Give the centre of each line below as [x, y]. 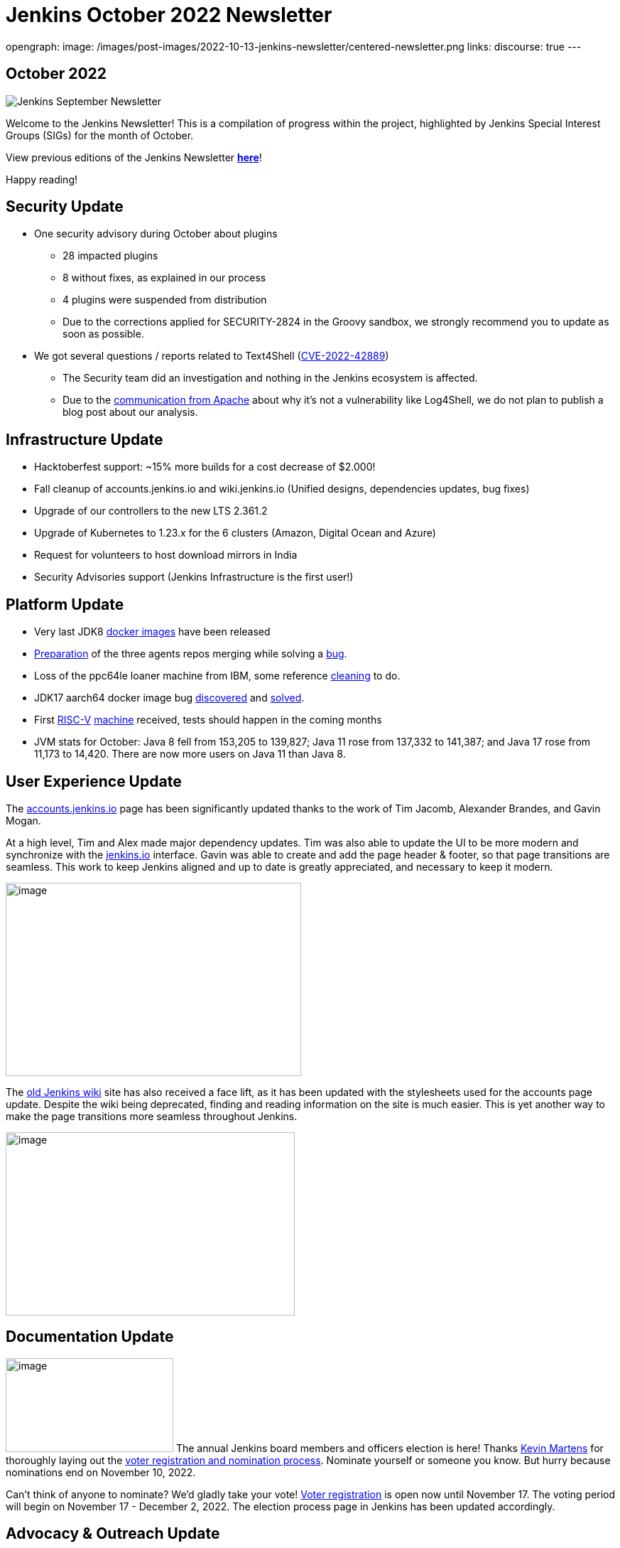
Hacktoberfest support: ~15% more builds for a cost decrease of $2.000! [205, 467]
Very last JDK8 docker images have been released [152, 632]
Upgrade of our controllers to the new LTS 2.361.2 [151, 511]
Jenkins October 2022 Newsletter [169, 15]
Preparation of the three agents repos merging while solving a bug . [191, 654]
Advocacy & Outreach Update [113, 1534]
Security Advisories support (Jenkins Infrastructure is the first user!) [194, 577]
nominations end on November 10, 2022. [101, 1472]
